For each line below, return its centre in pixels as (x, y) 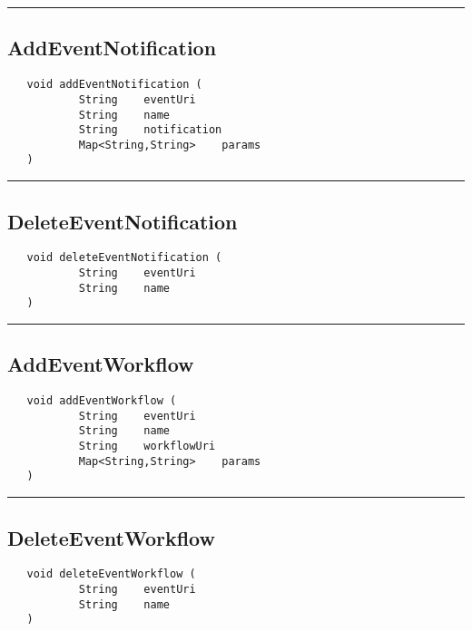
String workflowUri (147, 447)
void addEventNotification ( (114, 85)
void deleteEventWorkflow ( (111, 574)
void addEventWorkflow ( (102, 401)
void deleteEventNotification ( (124, 258)
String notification (150, 130)
